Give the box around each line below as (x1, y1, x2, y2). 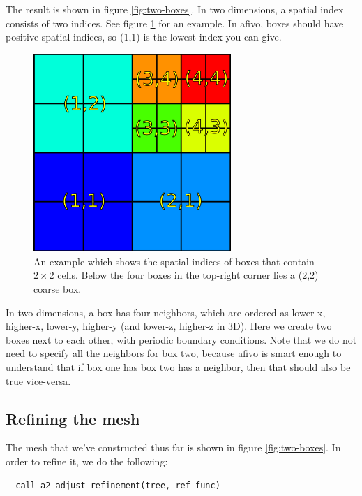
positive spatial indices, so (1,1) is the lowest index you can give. (6, 29, 282, 44)
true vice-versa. (6, 373, 71, 388)
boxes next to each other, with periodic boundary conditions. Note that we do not (6, 332, 357, 347)
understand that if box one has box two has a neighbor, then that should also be (6, 359, 351, 374)
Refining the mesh (6, 407, 140, 429)
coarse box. (33, 282, 82, 296)
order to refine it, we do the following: (6, 453, 168, 468)
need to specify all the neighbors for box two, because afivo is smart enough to (6, 346, 342, 360)
